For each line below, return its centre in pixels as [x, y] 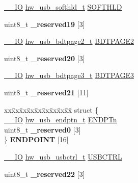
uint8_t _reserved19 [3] [45, 24]
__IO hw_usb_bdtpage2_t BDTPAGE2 [69, 41]
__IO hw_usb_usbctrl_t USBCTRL [63, 156]
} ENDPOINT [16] [36, 139]
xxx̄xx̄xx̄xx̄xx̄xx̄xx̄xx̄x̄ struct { [51, 109]
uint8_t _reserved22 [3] [45, 174]
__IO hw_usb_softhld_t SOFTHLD [63, 7]
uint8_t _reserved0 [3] [43, 129]
